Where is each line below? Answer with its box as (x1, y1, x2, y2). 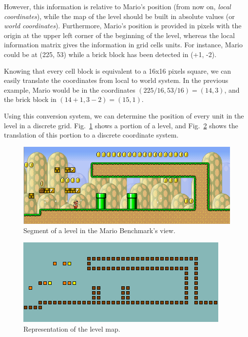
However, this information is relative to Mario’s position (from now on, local (4, 1, 231, 11)
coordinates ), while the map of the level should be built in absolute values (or (4, 11, 235, 21)
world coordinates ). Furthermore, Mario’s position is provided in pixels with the (4, 20, 242, 31)
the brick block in (4, 94, 57, 104)
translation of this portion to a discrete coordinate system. (4, 130, 179, 140)
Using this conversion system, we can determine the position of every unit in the (4, 110, 244, 120)
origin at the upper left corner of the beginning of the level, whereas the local (4, 30, 235, 40)
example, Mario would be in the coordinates (4, 84, 135, 95)
